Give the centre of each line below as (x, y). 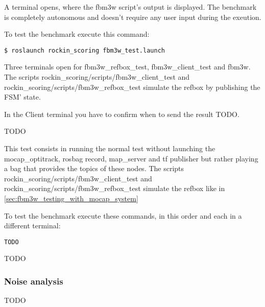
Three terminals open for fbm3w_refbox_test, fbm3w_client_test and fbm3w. (127, 67)
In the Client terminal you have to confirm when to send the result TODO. (122, 114)
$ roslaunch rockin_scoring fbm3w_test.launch (85, 50)
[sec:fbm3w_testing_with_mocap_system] (71, 198)
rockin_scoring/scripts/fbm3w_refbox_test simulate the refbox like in (115, 188)
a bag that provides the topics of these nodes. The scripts (94, 168)
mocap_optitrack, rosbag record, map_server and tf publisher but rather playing (131, 158)
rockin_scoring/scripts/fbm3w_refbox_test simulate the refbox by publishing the (132, 87)
